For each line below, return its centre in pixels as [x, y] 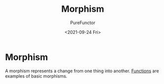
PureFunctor [83, 23]
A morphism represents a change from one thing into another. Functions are [82, 71]
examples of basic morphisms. [36, 76]
